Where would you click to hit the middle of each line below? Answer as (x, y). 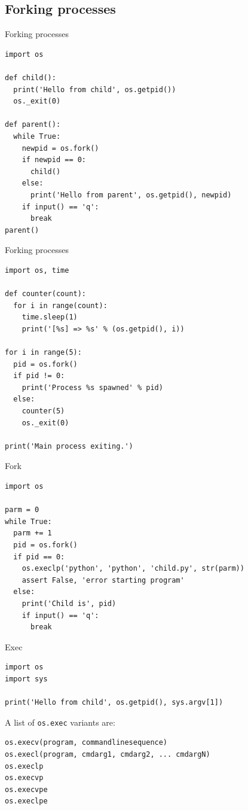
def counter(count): (46, 294)
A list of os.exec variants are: (60, 722)
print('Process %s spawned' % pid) (92, 387)
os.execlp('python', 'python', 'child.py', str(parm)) (133, 569)
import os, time (37, 270)
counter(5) (43, 411)
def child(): (30, 77)
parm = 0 (22, 510)
